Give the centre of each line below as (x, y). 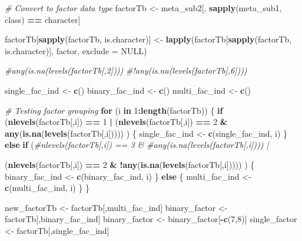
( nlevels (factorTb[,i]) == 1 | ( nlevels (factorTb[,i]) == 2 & (116, 122)
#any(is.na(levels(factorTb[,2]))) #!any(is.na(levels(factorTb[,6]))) (126, 70)
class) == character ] (43, 19)
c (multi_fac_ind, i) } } (47, 188)
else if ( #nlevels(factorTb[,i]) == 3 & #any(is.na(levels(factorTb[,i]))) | (137, 145)
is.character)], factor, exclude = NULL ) (76, 50)
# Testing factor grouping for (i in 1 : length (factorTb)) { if (114, 110)
